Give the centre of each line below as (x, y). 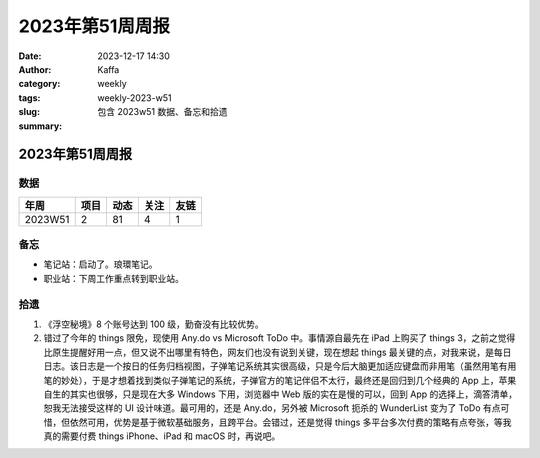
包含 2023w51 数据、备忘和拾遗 (162, 112)
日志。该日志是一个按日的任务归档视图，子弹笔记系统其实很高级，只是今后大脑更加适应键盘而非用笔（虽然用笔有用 (280, 366)
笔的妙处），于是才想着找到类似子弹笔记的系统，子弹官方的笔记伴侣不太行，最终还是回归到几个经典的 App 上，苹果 (280, 380)
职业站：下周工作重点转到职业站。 (113, 278)
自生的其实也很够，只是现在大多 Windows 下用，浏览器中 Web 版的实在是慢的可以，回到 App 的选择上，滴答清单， (280, 394)
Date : (30, 56)
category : (39, 84)
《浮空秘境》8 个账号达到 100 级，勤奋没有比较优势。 (153, 324)
